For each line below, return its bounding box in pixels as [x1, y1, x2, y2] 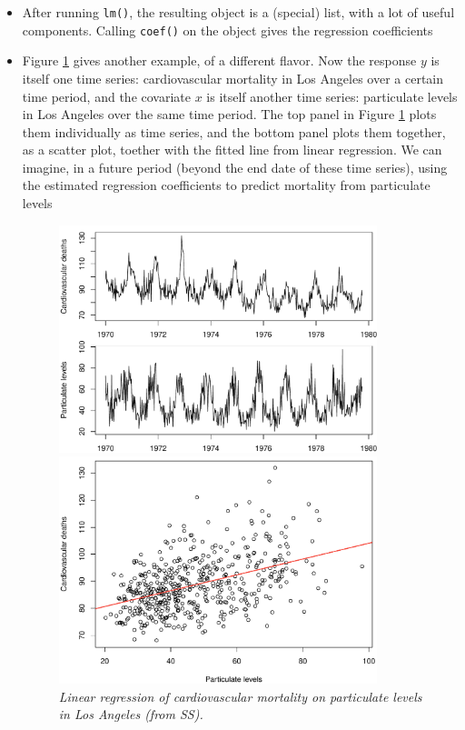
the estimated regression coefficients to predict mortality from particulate [22, 175, 430, 195]
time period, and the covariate [22, 86, 191, 105]
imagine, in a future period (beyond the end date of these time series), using [22, 157, 448, 176]
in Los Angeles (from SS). [58, 705, 203, 724]
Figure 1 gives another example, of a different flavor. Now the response [22, 51, 417, 70]
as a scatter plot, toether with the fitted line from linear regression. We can [22, 140, 442, 159]
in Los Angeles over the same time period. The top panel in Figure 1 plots [22, 105, 437, 124]
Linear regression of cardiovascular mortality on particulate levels [58, 686, 422, 705]
